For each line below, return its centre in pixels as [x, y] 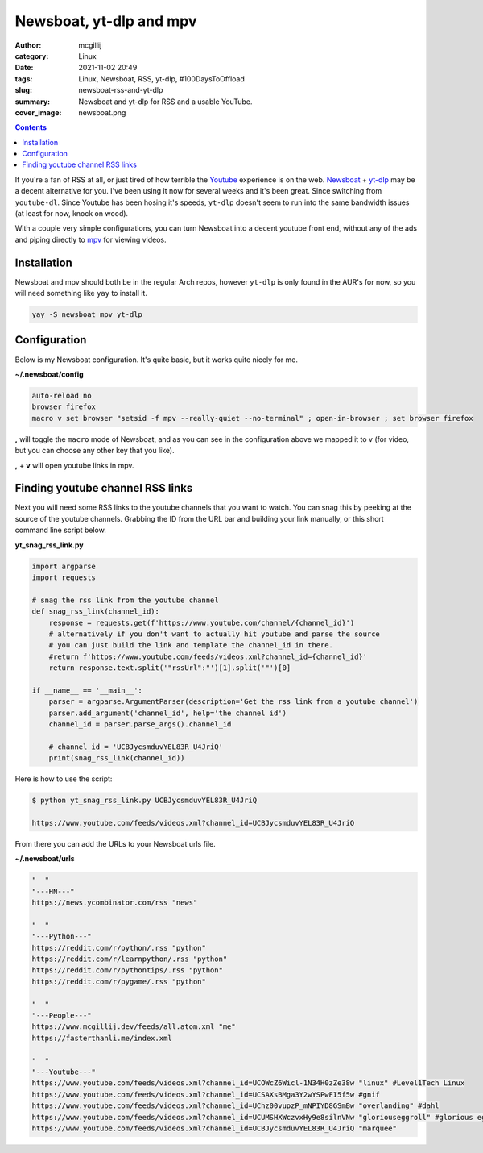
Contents [31, 127]
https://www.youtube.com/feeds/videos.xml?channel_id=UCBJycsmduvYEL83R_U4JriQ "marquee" [215, 1128]
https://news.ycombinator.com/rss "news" [115, 903]
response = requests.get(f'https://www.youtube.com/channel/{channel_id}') [202, 622]
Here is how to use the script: [64, 779]
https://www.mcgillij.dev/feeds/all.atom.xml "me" [134, 1027]
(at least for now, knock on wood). [72, 214]
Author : [28, 45]
